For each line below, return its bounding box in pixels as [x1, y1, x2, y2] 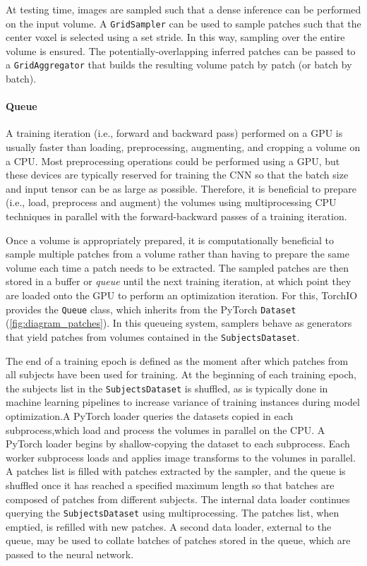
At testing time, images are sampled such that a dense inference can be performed [6, 2, 361, 16]
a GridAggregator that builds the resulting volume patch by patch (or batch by [6, 57, 352, 72]
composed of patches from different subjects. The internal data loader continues [6, 491, 350, 506]
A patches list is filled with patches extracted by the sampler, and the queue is [6, 464, 346, 478]
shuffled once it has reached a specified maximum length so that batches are [6, 477, 335, 492]
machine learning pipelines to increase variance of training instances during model [6, 395, 360, 409]
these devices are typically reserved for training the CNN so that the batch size [6, 167, 349, 182]
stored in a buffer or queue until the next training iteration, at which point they [6, 274, 351, 289]
